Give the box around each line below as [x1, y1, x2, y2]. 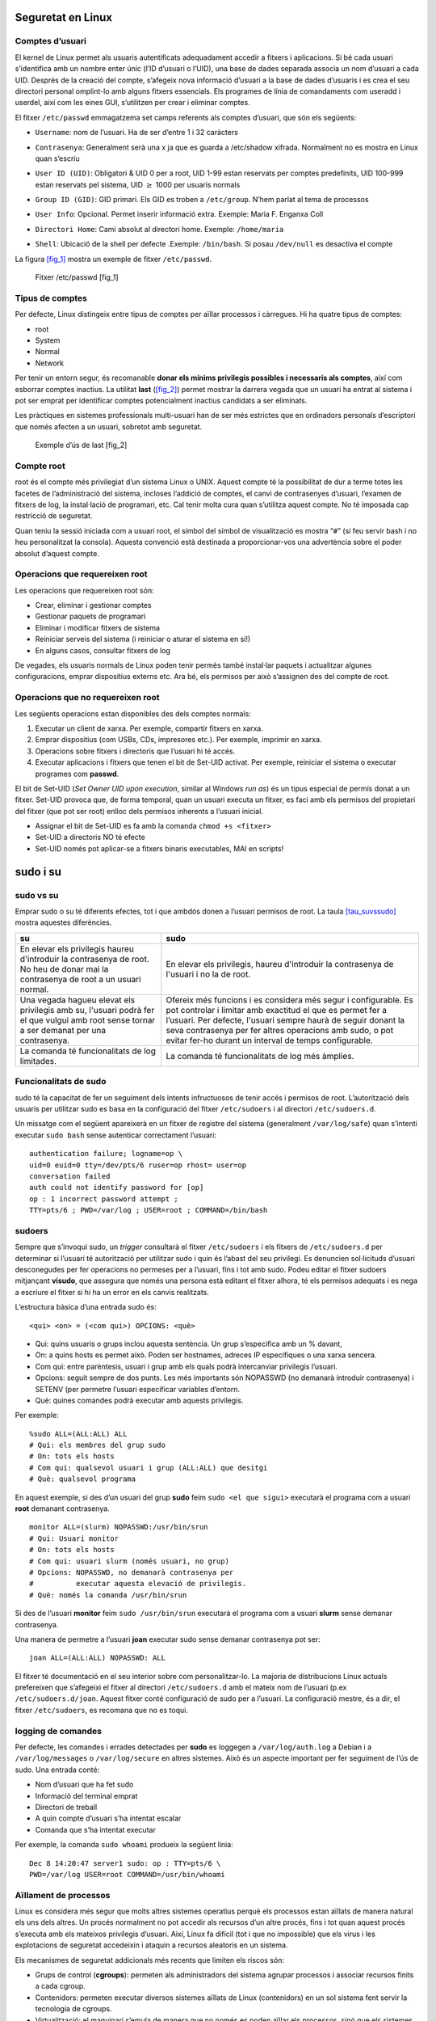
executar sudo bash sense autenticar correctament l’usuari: [15, 1130, 217, 1140]
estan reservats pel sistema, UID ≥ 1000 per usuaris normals [35, 179, 241, 189]
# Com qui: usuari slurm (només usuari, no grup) [29, 1556, 230, 1566]
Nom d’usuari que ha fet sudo [35, 1779, 134, 1790]
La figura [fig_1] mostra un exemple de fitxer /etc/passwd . [15, 254, 212, 264]
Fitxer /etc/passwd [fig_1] [35, 272, 119, 282]
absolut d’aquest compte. [15, 548, 100, 558]
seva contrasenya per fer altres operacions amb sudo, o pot [166, 1024, 394, 1036]
